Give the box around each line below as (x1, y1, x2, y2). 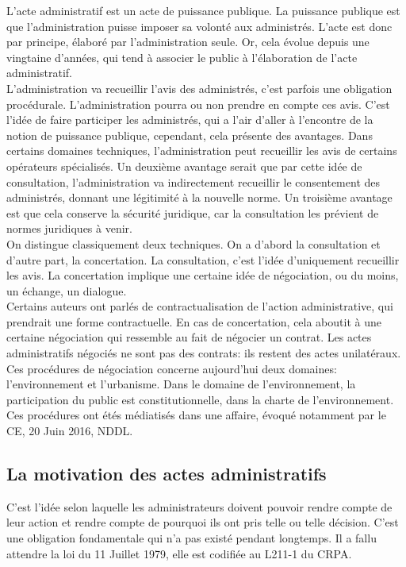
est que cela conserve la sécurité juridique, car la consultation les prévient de (6, 204, 379, 221)
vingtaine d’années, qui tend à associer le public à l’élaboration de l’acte (6, 48, 358, 65)
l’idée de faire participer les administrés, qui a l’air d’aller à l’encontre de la (6, 111, 373, 128)
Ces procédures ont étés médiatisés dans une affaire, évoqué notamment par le (6, 407, 386, 423)
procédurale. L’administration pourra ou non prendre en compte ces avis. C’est (6, 95, 390, 112)
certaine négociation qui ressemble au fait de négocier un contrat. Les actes (6, 329, 372, 345)
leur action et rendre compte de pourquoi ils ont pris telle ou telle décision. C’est (6, 514, 399, 530)
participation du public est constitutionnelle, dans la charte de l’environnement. (6, 391, 394, 407)
